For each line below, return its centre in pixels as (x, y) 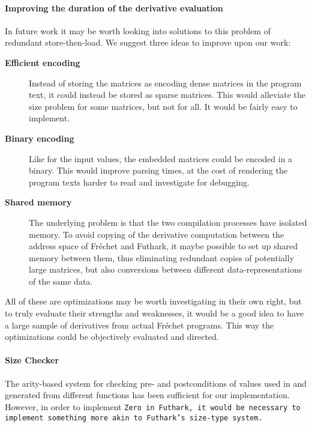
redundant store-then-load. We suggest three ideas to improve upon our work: (148, 42)
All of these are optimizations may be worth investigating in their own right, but (153, 301)
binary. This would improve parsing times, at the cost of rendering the (158, 170)
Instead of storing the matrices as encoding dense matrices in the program (165, 83)
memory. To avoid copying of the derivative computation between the (157, 234)
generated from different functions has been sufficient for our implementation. (147, 395)
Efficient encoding (43, 62)
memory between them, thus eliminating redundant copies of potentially (162, 257)
